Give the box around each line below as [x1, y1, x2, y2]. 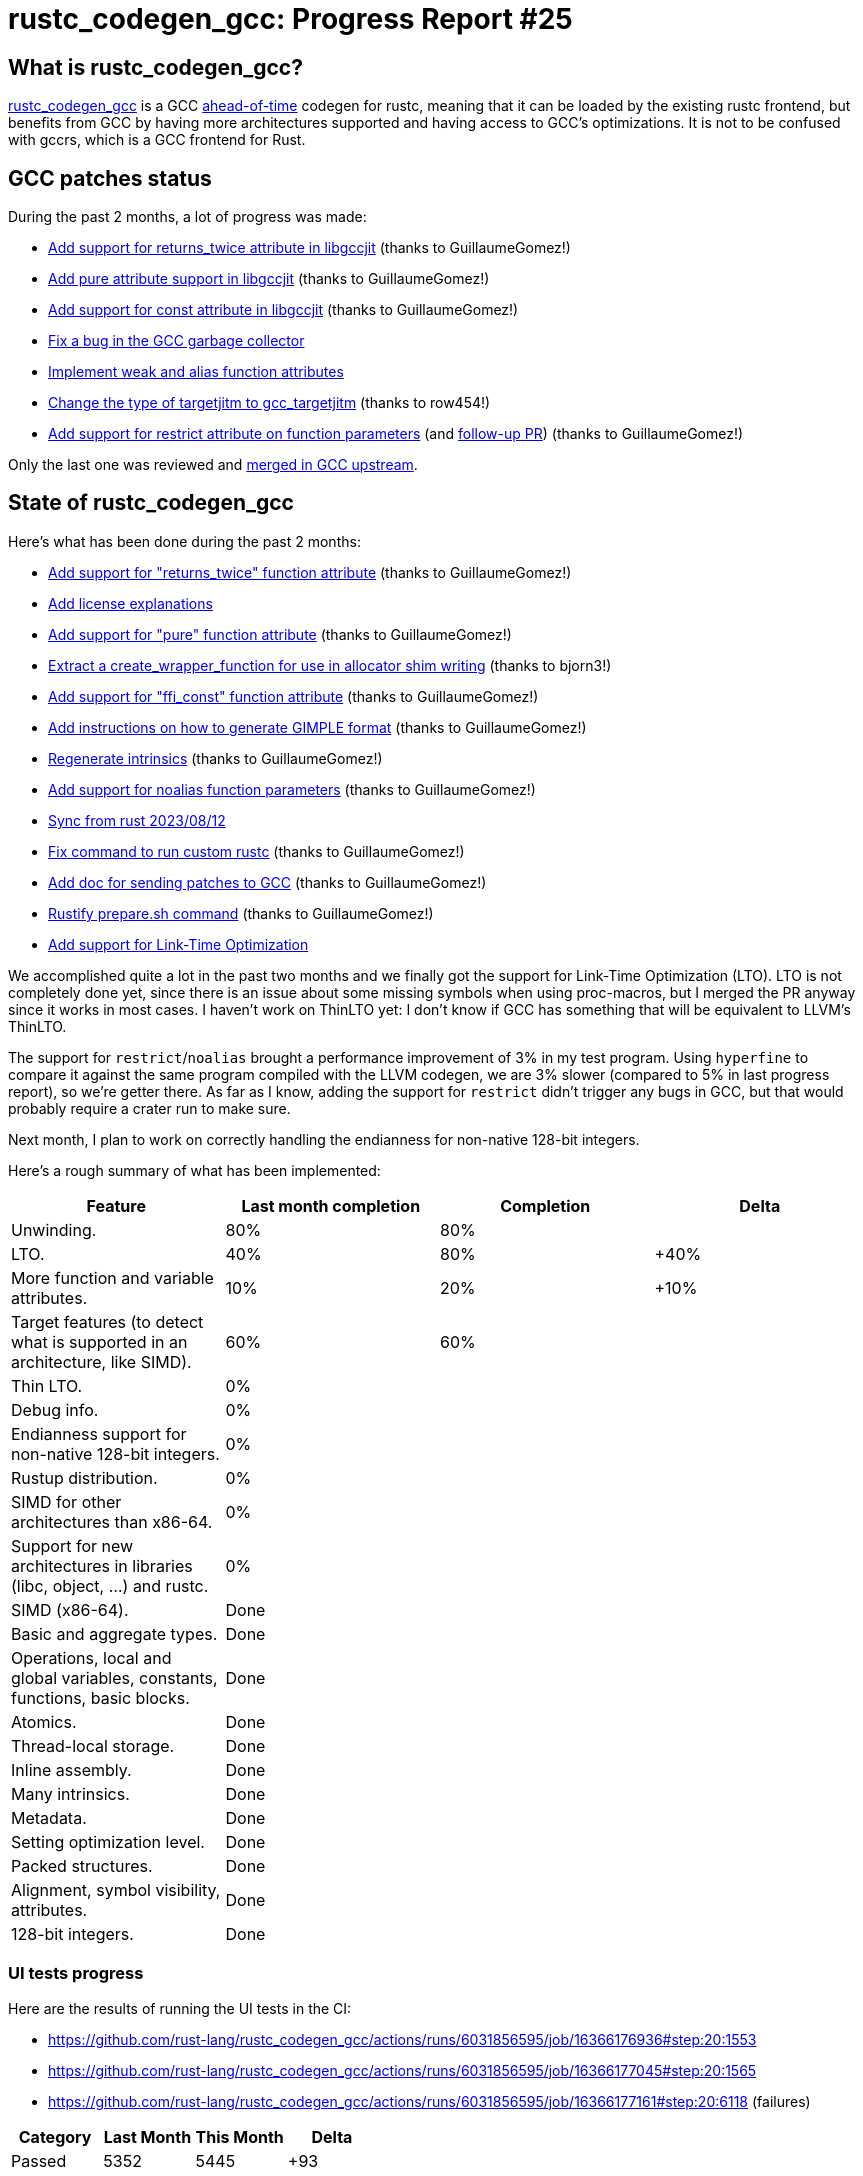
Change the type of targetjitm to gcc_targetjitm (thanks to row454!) [48, 394, 491, 412]
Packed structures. [11, 1855, 153, 1876]
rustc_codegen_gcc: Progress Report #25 [8, 2, 573, 36]
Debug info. [11, 1399, 99, 1420]
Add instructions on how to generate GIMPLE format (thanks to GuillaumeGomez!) [48, 718, 587, 736]
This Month [195, 2126, 284, 2147]
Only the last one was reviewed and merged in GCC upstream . [8, 456, 418, 474]
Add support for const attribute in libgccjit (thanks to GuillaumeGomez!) [48, 301, 519, 319]
